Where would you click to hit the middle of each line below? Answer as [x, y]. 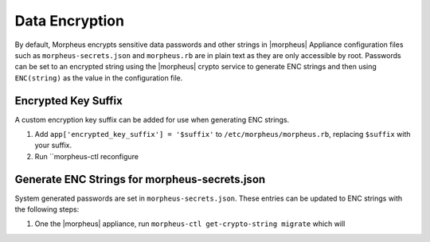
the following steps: [47, 209]
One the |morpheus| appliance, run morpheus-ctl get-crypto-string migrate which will [190, 224]
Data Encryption [70, 21]
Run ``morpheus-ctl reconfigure [87, 156]
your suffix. [53, 145]
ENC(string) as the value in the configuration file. [99, 78]
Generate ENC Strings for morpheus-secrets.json [140, 179]
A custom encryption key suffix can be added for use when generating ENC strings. [152, 119]
